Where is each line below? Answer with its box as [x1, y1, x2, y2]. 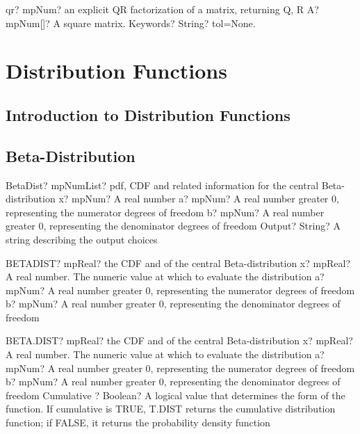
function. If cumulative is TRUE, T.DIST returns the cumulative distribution [6, 401, 336, 416]
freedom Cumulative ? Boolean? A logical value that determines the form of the [6, 387, 345, 402]
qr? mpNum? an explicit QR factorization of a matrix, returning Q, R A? [6, 2, 319, 16]
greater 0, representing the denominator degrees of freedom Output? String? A [6, 218, 341, 233]
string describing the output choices [6, 232, 158, 246]
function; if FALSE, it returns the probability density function [6, 415, 270, 430]
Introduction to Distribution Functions [6, 104, 291, 125]
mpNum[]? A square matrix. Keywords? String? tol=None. [6, 15, 256, 30]
